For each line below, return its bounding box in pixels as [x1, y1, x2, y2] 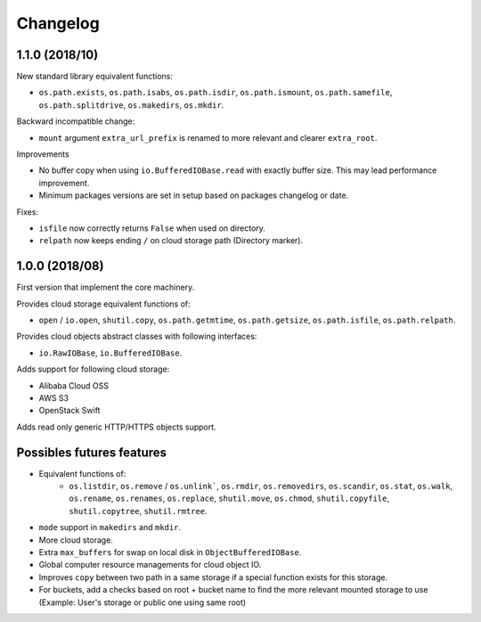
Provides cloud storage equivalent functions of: [16, 299, 191, 309]
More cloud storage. [38, 535, 113, 545]
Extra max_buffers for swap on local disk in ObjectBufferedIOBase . [38, 547, 302, 558]
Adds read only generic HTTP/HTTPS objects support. [16, 421, 217, 432]
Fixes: [16, 206, 39, 217]
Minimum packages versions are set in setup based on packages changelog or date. [38, 190, 349, 201]
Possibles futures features [16, 445, 167, 460]
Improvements [16, 149, 70, 160]
